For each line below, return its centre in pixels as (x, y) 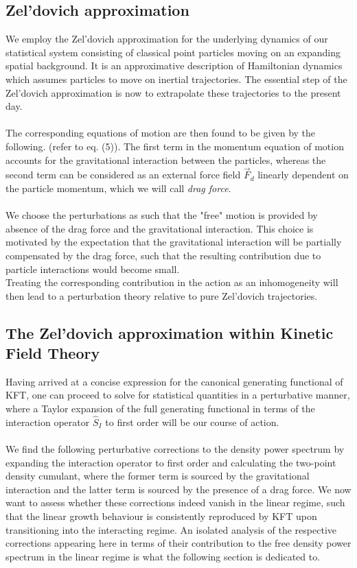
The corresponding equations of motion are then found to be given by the (161, 133)
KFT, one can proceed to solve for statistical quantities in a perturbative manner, (178, 395)
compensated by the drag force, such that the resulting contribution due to (163, 255)
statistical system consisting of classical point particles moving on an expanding (173, 52)
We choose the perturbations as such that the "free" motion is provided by (162, 215)
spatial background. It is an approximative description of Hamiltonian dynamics (174, 66)
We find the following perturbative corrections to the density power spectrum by (175, 449)
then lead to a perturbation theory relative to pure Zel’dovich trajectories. (162, 295)
